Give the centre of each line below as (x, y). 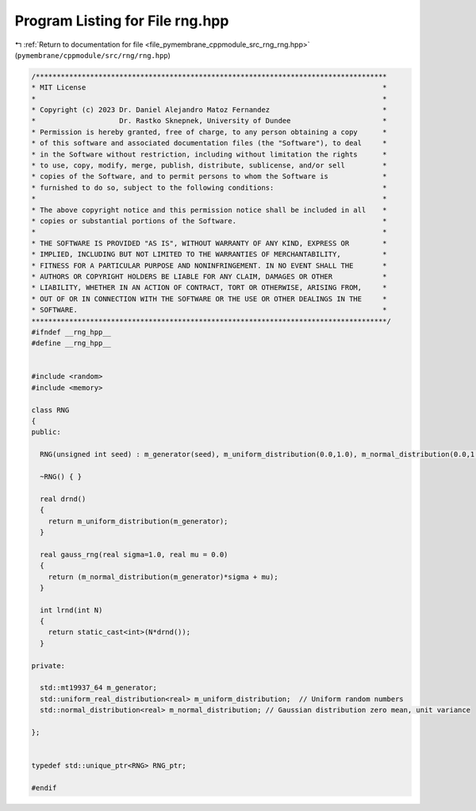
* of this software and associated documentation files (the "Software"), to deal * (209, 143)
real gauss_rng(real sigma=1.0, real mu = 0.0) (134, 554)
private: (48, 666)
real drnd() (63, 499)
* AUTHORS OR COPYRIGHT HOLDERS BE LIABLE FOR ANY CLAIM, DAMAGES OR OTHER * (209, 276)
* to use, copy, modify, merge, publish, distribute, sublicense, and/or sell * (209, 166)
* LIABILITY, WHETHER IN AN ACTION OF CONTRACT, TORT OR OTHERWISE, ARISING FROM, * (209, 288)
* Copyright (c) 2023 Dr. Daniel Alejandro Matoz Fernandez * (209, 110)
